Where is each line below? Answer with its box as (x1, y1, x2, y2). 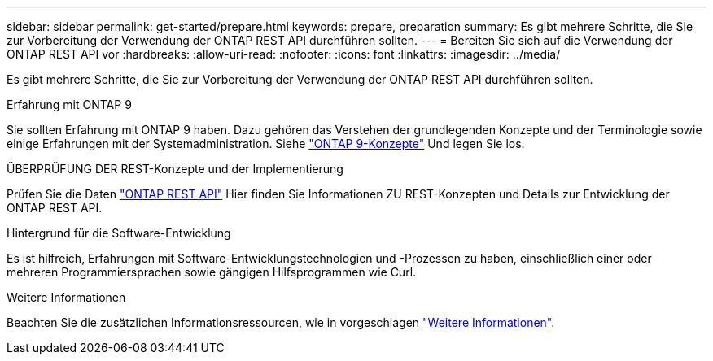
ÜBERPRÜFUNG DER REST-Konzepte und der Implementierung (7, 162, 343, 176)
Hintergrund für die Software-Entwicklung (7, 226, 231, 240)
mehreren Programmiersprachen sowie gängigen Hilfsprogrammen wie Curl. (7, 265, 417, 279)
